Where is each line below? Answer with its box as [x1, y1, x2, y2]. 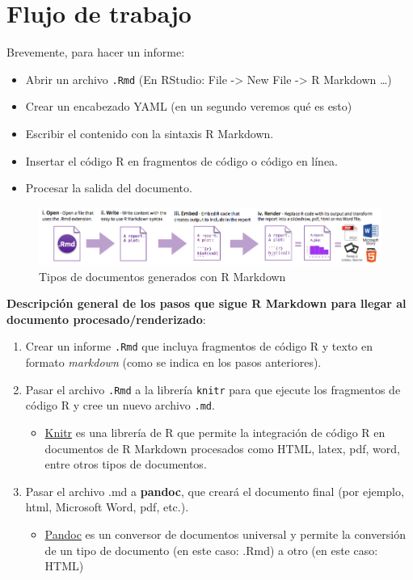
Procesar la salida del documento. [25, 179, 192, 196]
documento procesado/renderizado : [6, 310, 206, 327]
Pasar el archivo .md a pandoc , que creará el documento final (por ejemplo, [25, 482, 404, 499]
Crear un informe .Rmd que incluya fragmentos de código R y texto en [25, 338, 373, 355]
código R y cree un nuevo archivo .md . [25, 397, 215, 414]
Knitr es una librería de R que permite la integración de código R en [44, 424, 386, 441]
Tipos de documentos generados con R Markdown [39, 267, 286, 284]
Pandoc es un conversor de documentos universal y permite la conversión [44, 526, 407, 542]
